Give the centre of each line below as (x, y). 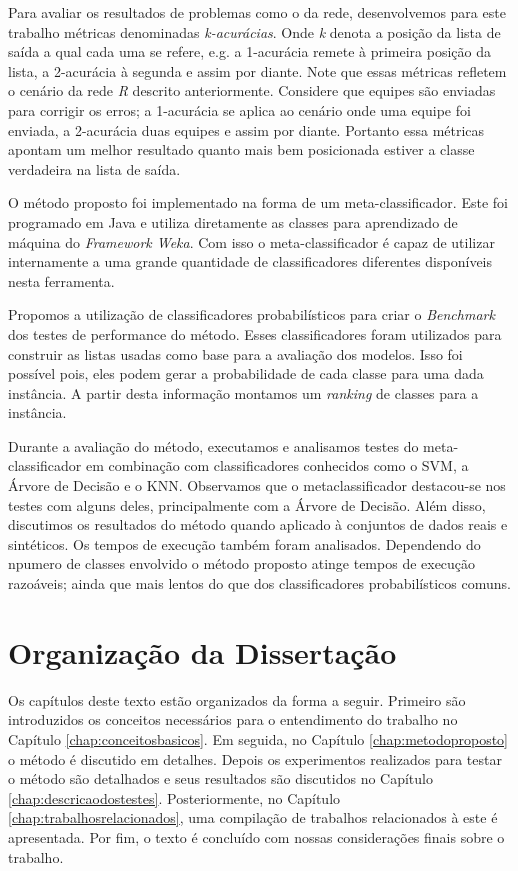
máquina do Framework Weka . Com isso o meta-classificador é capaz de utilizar (251, 241)
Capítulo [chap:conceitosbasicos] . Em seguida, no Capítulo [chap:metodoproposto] (258, 738)
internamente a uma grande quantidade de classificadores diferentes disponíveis (250, 261)
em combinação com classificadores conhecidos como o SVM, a (277, 465)
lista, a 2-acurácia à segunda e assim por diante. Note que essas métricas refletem (257, 70)
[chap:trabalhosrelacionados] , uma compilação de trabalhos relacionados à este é (253, 817)
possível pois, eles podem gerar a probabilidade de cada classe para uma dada (246, 373)
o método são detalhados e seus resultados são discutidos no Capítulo (220, 778)
